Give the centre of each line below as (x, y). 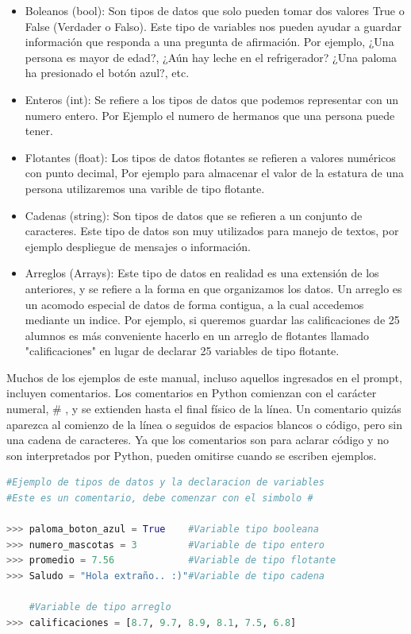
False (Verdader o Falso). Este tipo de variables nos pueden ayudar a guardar (213, 26)
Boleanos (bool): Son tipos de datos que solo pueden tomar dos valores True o (215, 10)
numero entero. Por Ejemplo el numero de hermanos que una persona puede (210, 115)
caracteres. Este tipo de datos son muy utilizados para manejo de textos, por (212, 231)
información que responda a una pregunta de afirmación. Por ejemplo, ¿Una (209, 42)
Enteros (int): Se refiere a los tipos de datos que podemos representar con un (212, 99)
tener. (39, 131)
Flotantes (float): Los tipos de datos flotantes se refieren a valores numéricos (210, 157)
